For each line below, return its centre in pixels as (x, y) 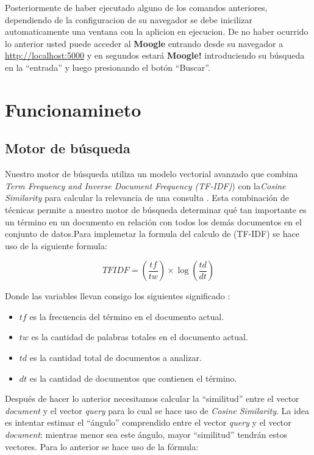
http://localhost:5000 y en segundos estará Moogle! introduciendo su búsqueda (155, 55)
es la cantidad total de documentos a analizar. (116, 358)
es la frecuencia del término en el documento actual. (127, 316)
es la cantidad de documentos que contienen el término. (133, 378)
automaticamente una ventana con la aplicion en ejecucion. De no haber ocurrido (157, 31)
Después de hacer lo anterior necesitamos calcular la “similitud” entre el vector (152, 399)
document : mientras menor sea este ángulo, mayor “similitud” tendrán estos (146, 435)
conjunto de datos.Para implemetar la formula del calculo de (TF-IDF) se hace (152, 234)
